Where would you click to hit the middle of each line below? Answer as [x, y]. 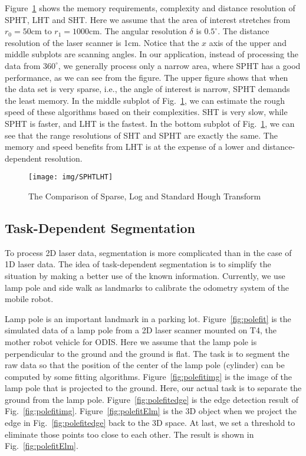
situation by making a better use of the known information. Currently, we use [145, 275]
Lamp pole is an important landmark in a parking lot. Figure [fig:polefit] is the [148, 318]
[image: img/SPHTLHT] [71, 177]
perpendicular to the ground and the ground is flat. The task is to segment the [147, 353]
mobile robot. [29, 299]
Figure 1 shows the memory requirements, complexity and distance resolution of [150, 8]
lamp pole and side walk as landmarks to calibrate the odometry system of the [147, 287]
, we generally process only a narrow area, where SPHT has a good [179, 65]
